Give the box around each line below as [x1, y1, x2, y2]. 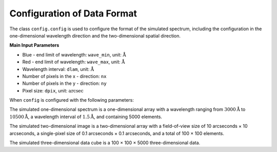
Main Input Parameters [9, 42, 60, 48]
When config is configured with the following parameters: [9, 97, 134, 103]
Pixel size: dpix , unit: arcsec [22, 87, 84, 93]
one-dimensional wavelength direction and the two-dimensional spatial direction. [9, 32, 181, 39]
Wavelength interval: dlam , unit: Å [22, 66, 94, 72]
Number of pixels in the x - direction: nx [22, 73, 107, 79]
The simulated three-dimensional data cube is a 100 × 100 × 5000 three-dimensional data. [9, 140, 201, 146]
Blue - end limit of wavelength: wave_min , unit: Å [22, 51, 126, 58]
